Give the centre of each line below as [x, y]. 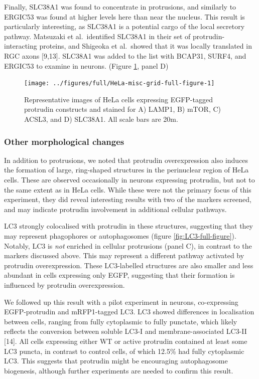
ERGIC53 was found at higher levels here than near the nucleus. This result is [124, 16]
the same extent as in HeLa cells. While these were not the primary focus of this [128, 189]
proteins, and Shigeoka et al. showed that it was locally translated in [146, 46]
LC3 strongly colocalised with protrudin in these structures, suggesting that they [129, 226]
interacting [21, 46]
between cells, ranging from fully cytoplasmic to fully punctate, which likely [121, 321]
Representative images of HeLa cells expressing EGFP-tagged [118, 99]
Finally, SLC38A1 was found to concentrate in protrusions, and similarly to [120, 7]
